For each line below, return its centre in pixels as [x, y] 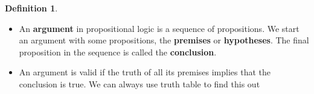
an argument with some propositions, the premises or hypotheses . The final [164, 40]
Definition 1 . [31, 8]
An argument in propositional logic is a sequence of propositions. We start [159, 28]
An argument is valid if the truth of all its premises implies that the [145, 72]
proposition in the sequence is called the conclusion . [118, 52]
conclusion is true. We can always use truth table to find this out [139, 83]
